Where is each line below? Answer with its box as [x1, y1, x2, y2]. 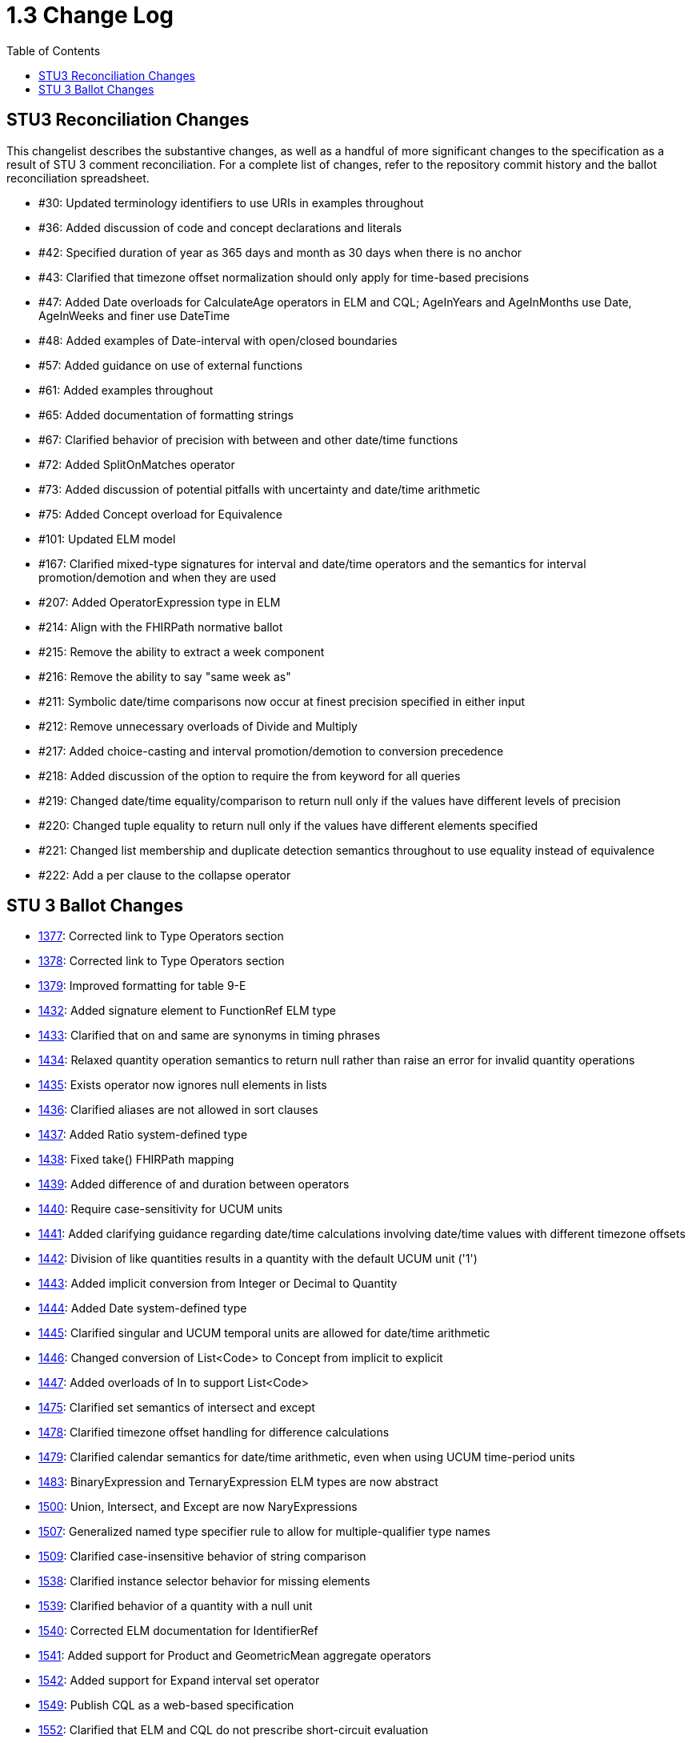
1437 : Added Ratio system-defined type [38, 1128, 248, 1142]
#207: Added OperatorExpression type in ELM [38, 595, 281, 609]
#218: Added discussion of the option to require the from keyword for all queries [38, 768, 461, 783]
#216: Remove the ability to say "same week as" [38, 669, 291, 683]
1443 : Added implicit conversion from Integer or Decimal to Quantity [38, 1276, 398, 1291]
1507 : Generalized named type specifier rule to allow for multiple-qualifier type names [38, 1525, 490, 1539]
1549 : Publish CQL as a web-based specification [38, 1698, 294, 1713]
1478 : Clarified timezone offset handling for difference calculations [38, 1425, 390, 1440]
